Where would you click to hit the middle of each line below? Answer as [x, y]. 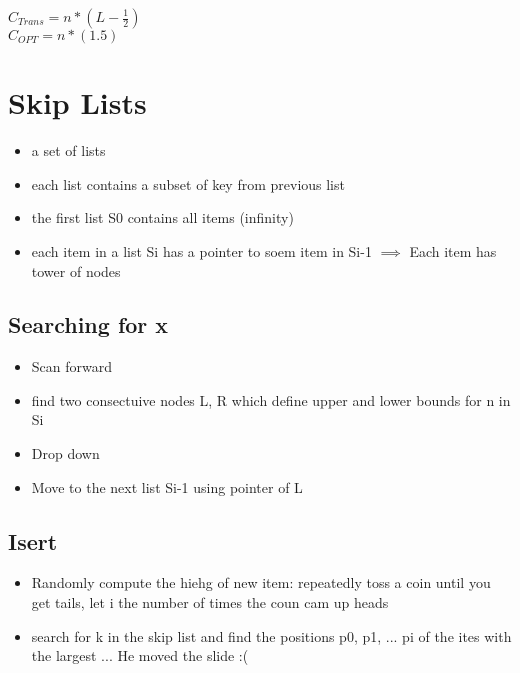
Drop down [65, 453]
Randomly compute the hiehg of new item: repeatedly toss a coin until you [261, 582]
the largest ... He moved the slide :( [140, 655]
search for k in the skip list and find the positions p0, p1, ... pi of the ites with [271, 635]
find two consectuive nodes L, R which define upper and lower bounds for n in [271, 399]
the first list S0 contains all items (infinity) [162, 217]
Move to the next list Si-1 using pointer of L [167, 486]
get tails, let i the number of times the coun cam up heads [210, 602]
